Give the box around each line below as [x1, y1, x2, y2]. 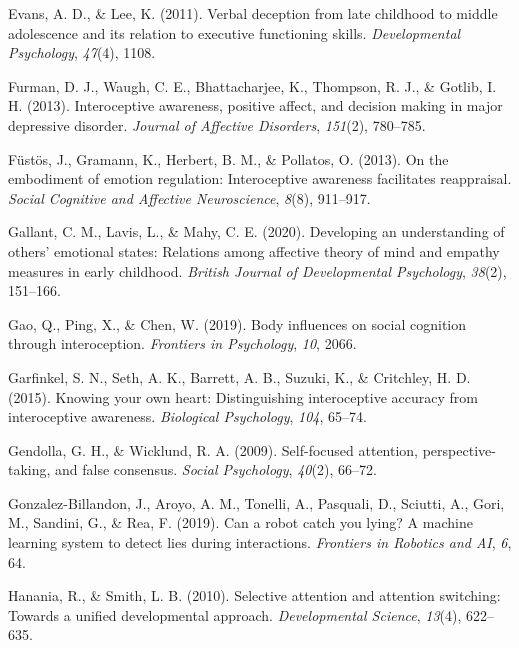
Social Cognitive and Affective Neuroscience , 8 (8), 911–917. [8, 187, 371, 208]
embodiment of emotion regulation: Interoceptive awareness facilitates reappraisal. [8, 168, 512, 189]
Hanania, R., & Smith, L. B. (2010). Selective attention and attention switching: [8, 585, 501, 606]
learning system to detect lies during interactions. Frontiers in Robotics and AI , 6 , [8, 532, 512, 553]
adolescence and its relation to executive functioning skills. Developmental [8, 22, 461, 43]
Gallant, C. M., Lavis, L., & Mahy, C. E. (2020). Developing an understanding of [8, 221, 505, 242]
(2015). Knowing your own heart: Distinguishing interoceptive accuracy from [8, 386, 478, 407]
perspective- [422, 439, 496, 460]
